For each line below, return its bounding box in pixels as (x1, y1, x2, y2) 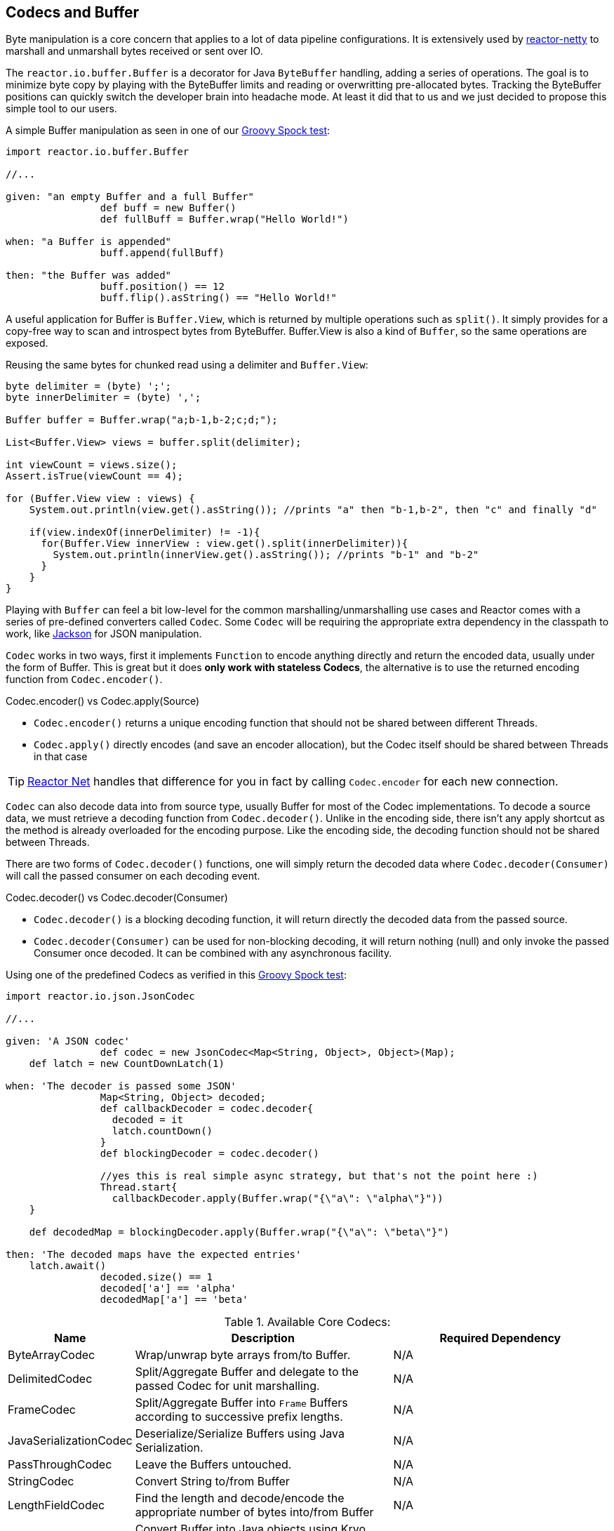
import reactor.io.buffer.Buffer (6, 146, 189, 158)
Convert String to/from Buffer (135, 1474, 290, 1489)
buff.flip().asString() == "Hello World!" (100, 292, 338, 304)
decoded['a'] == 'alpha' (100, 1283, 236, 1294)
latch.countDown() (112, 1125, 213, 1137)
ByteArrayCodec (8, 1348, 95, 1363)
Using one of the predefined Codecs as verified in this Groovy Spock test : (6, 969, 347, 981)
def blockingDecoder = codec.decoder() (100, 1148, 319, 1160)
